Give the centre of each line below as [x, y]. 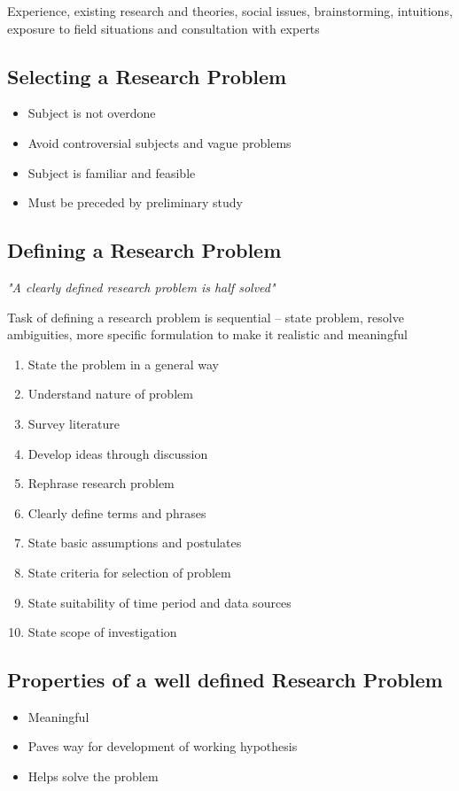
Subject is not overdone [92, 113]
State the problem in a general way [123, 364]
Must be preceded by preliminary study [135, 202]
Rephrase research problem [101, 483]
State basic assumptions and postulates [135, 543]
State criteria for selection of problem [129, 572]
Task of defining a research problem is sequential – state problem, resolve [206, 317]
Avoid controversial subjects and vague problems [159, 142]
